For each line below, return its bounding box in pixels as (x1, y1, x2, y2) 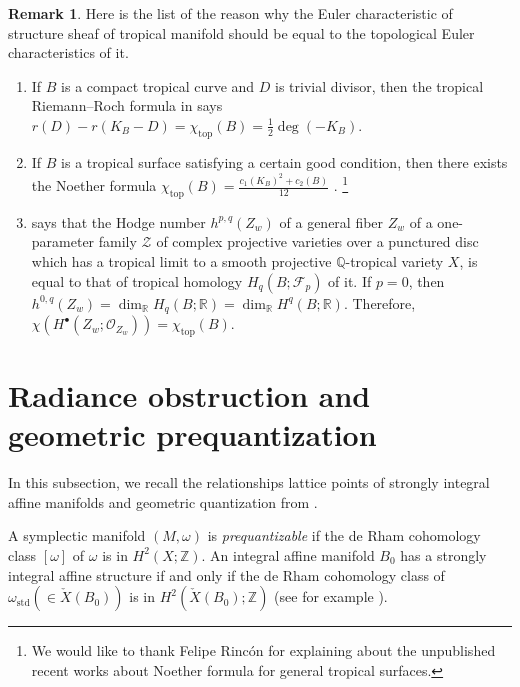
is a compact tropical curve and (61, 75, 255, 96)
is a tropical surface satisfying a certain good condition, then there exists (61, 151, 508, 172)
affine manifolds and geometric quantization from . (8, 491, 318, 512)
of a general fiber (279, 211, 384, 232)
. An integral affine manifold (201, 544, 375, 565)
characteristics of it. (8, 42, 129, 63)
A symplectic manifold (8, 525, 146, 546)
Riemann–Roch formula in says (31, 95, 223, 116)
